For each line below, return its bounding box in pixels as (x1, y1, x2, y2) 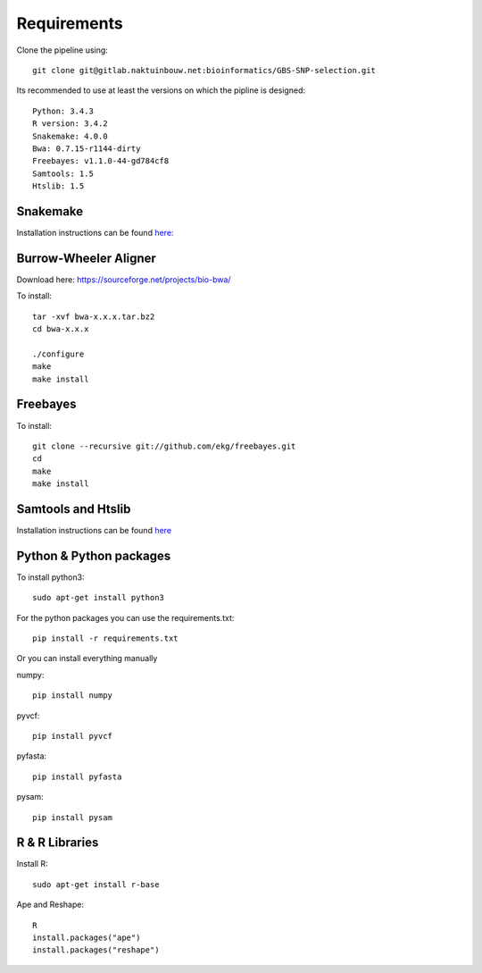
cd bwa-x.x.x (32, 324, 89, 334)
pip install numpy (32, 691, 113, 700)
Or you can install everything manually (16, 653, 158, 664)
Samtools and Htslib (16, 501, 131, 516)
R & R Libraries (16, 835, 99, 851)
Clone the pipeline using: (16, 45, 109, 55)
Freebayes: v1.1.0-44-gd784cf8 (32, 156, 170, 166)
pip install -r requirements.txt (32, 633, 179, 643)
